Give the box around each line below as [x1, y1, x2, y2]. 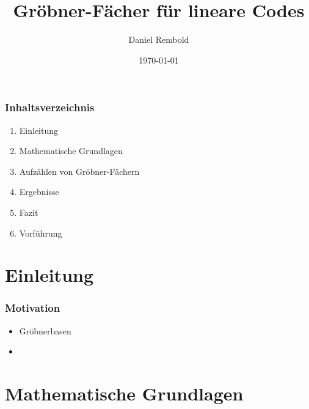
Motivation [5, 300, 60, 315]
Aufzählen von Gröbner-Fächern [19, 164, 140, 177]
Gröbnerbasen [19, 324, 71, 337]
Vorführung [19, 226, 62, 239]
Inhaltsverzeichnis [5, 100, 95, 115]
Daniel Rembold [128, 33, 189, 46]
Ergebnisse [19, 185, 59, 198]
